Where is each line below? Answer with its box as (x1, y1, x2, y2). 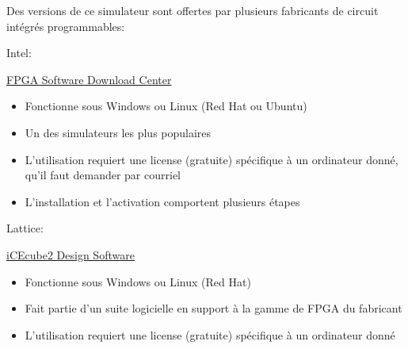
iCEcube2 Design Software (6, 246, 135, 263)
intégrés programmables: (6, 17, 125, 34)
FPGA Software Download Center (6, 71, 172, 87)
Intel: (6, 44, 32, 61)
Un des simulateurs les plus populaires (25, 124, 212, 140)
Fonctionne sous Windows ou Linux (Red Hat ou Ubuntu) (25, 98, 307, 114)
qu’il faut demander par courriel (25, 167, 181, 183)
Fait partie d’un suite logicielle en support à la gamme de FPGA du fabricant (25, 300, 402, 316)
